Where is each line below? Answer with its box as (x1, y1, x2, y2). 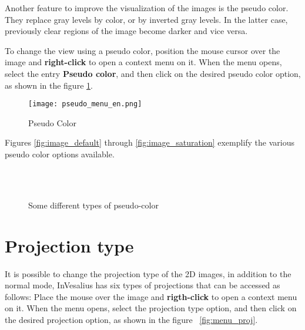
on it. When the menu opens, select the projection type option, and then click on (5, 302, 297, 314)
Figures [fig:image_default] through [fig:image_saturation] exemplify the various (5, 136, 295, 149)
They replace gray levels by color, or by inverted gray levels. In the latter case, (5, 13, 288, 25)
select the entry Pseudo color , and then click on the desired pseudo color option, (5, 67, 301, 79)
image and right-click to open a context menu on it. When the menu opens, (5, 56, 282, 68)
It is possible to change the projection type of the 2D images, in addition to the (5, 267, 291, 280)
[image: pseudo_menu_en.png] (28, 100, 142, 109)
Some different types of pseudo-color (28, 198, 159, 211)
